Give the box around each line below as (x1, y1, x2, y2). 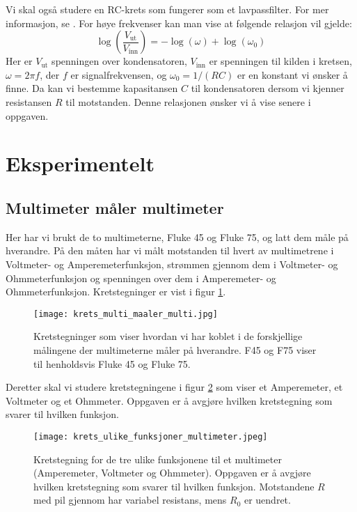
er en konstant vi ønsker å (237, 67, 348, 82)
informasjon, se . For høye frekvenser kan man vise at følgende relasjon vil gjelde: (6, 15, 352, 30)
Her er (6, 54, 33, 68)
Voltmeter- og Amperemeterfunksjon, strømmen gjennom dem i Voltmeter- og (6, 256, 338, 271)
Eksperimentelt (6, 149, 154, 178)
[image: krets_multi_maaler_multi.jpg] (33, 309, 218, 319)
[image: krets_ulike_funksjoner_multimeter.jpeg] (33, 431, 268, 442)
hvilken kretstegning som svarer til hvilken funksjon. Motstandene (33, 479, 315, 493)
